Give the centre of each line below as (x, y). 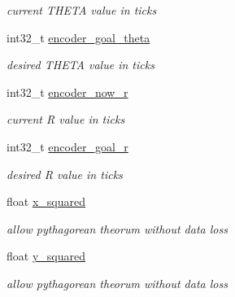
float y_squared (46, 256)
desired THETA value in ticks (81, 65)
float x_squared (46, 201)
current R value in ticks (66, 119)
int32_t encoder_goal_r (67, 146)
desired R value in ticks (65, 174)
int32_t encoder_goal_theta (78, 37)
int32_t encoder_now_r (67, 92)
